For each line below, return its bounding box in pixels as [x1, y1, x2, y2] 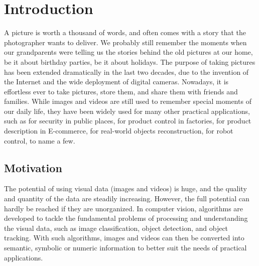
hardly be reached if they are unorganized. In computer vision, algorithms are [4, 203, 243, 213]
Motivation [4, 160, 62, 175]
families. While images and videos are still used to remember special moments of [4, 96, 251, 106]
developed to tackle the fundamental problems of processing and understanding [4, 213, 248, 223]
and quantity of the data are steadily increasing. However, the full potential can [4, 193, 249, 204]
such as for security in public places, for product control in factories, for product [4, 115, 251, 126]
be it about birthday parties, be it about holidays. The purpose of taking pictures [4, 56, 255, 67]
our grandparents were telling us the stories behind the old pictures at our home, [4, 47, 253, 57]
